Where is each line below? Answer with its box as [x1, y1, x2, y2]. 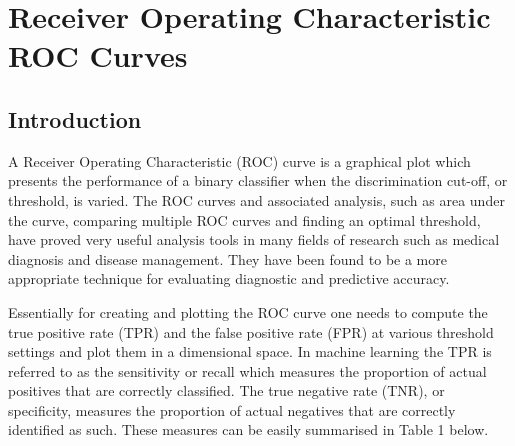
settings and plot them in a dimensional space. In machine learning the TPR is [8, 341, 492, 362]
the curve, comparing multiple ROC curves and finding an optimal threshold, [8, 209, 481, 230]
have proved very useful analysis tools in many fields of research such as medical [8, 229, 500, 250]
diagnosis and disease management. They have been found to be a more [8, 248, 447, 269]
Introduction [8, 103, 142, 134]
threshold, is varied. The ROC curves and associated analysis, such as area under [8, 189, 505, 210]
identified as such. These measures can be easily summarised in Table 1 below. [8, 419, 489, 440]
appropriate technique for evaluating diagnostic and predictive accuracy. [8, 268, 450, 289]
